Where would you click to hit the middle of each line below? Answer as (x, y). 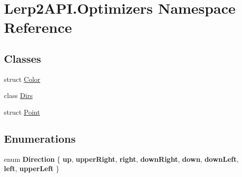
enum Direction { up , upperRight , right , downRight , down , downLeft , (121, 159)
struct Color (22, 79)
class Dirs (18, 95)
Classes (23, 58)
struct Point (22, 112)
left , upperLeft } (32, 168)
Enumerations (40, 138)
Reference (38, 27)
